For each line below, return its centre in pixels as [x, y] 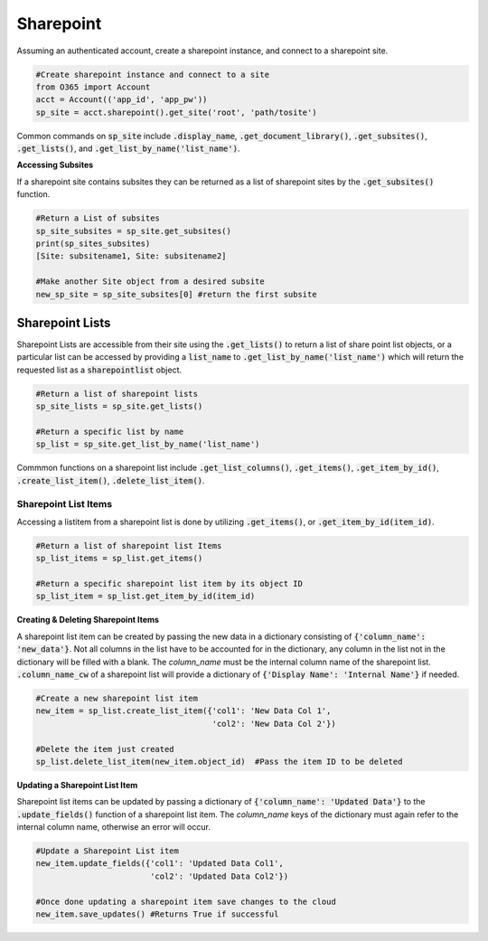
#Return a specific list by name [110, 432]
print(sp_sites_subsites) [93, 244]
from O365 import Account [93, 87]
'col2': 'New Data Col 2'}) [274, 724]
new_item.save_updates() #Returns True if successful [157, 914]
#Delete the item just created [105, 749]
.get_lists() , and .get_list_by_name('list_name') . [128, 148]
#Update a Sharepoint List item [108, 851]
